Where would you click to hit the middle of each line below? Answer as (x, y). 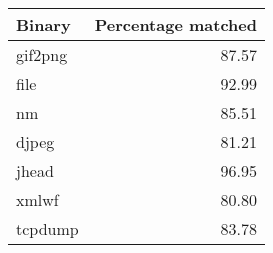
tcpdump (47, 228)
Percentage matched (175, 24)
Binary (43, 24)
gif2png (42, 54)
